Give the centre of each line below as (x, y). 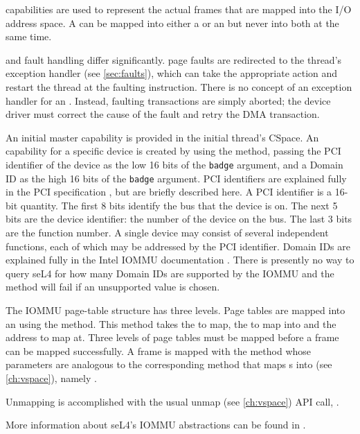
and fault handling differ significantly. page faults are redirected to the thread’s (174, 59)
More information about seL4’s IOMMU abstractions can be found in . (156, 425)
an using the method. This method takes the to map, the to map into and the (171, 323)
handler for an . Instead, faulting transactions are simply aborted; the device (168, 100)
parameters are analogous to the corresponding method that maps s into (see (169, 364)
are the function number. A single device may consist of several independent (167, 233)
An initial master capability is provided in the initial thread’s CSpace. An (162, 137)
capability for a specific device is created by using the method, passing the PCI (173, 151)
